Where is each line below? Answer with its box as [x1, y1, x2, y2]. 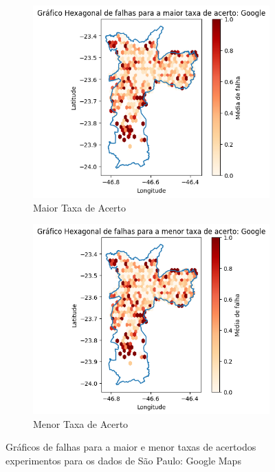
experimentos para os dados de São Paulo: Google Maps [5, 453, 241, 468]
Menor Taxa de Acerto [33, 416, 129, 431]
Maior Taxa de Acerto [33, 200, 126, 214]
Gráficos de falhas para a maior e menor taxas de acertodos [5, 440, 256, 454]
